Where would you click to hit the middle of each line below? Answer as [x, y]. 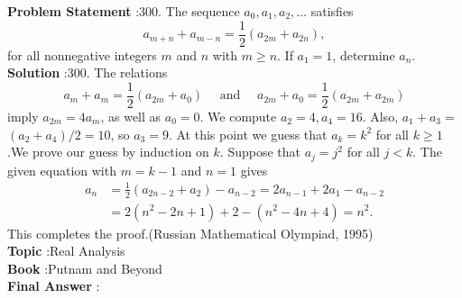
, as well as [131, 116]
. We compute [238, 116]
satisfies [332, 11]
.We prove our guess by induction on [108, 152]
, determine [364, 54]
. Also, [380, 116]
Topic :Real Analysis [66, 251]
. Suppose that [260, 152]
